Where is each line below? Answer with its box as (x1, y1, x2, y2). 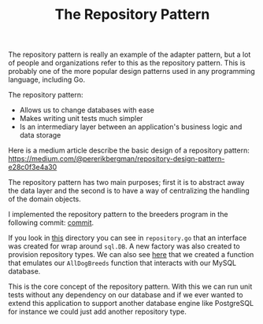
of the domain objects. (8, 194, 81, 204)
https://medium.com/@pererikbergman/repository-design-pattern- (8, 154, 225, 164)
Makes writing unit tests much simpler (19, 114, 143, 123)
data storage (19, 131, 61, 140)
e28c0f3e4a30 (8, 163, 57, 172)
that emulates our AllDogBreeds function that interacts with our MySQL (8, 258, 237, 268)
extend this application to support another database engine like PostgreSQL (8, 299, 254, 308)
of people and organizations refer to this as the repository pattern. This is (8, 58, 246, 68)
